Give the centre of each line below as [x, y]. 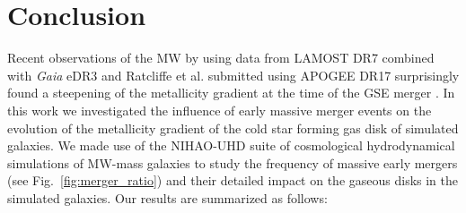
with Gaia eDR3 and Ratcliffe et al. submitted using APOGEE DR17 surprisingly [233, 75]
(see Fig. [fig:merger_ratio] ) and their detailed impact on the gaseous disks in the [233, 180]
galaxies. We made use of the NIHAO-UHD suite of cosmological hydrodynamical [231, 145]
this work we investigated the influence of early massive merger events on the [220, 110]
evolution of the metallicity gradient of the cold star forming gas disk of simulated [233, 128]
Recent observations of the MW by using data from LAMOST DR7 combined [221, 58]
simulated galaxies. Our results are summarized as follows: [167, 197]
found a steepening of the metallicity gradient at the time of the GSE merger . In [231, 93]
